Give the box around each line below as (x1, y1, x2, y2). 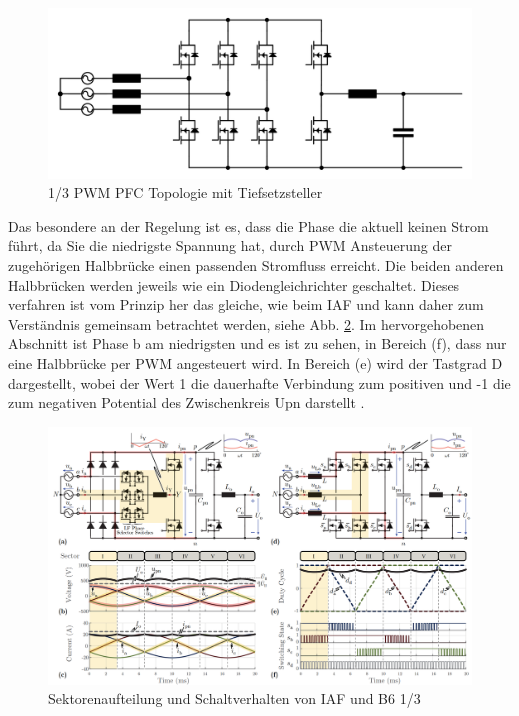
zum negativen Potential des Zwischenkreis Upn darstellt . (8, 392, 365, 413)
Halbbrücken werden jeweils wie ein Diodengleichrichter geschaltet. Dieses (8, 274, 460, 295)
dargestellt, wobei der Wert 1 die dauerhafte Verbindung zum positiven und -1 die (8, 372, 511, 393)
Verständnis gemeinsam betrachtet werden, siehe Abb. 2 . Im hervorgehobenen (8, 313, 485, 334)
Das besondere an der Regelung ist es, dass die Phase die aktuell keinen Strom (8, 215, 489, 236)
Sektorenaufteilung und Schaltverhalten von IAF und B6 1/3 (48, 688, 421, 709)
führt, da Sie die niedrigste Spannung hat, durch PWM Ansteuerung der (8, 235, 452, 256)
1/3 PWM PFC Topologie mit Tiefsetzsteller (48, 182, 323, 203)
